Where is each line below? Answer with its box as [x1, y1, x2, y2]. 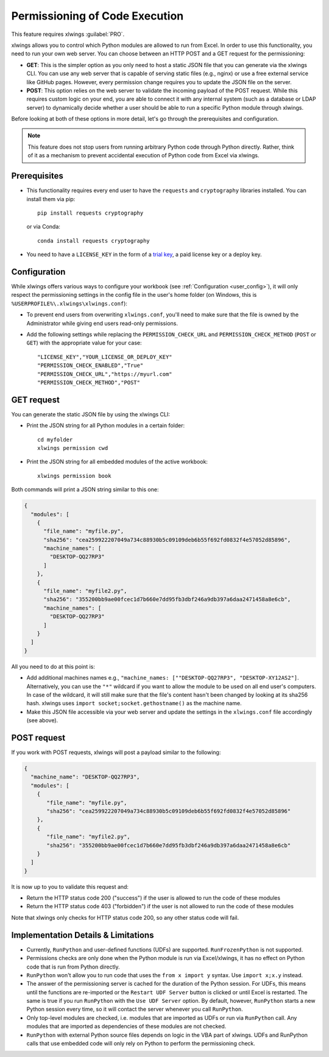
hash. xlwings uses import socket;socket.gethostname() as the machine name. [26, 700, 242, 707]
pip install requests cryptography [37, 209, 144, 216]
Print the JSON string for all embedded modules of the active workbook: [26, 458, 208, 466]
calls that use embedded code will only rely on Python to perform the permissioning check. [26, 1040, 256, 1047]
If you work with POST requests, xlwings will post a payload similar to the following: [11, 749, 221, 756]
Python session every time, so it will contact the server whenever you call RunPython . [26, 1006, 243, 1013]
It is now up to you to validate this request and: [11, 883, 129, 890]
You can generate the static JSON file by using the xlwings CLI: [11, 410, 171, 418]
